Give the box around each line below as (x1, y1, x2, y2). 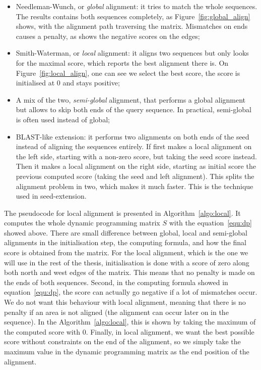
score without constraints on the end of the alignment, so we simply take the (4, 336, 241, 347)
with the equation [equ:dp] (169, 217, 252, 228)
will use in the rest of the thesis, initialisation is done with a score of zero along (4, 257, 249, 267)
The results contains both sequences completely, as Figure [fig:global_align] (16, 11, 250, 21)
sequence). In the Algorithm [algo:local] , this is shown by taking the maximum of (4, 316, 256, 327)
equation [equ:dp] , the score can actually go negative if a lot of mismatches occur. (4, 287, 257, 297)
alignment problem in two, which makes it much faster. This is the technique (16, 180, 253, 191)
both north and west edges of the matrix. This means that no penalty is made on (4, 267, 255, 277)
